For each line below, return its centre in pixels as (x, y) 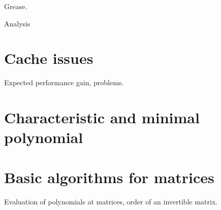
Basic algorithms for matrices (109, 177)
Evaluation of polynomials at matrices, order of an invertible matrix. (111, 201)
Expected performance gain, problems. (64, 82)
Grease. (16, 6)
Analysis (17, 23)
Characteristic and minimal (102, 117)
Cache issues (49, 58)
